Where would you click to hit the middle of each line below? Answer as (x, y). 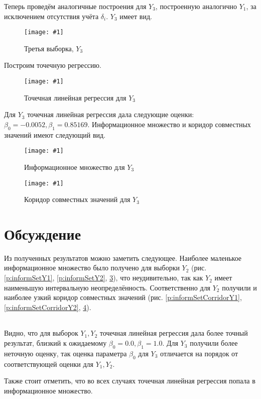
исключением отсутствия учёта (51, 16)
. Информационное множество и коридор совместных (169, 124)
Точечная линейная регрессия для (75, 97)
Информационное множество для (75, 167)
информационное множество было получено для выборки (92, 268)
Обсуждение (43, 233)
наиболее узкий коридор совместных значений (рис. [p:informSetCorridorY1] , (123, 297)
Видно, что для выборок (41, 333)
